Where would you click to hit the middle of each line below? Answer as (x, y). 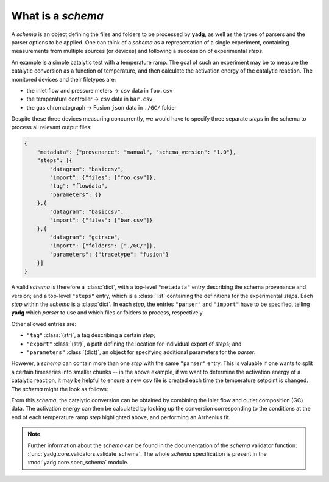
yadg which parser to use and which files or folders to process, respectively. (108, 313)
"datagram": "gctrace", (85, 237)
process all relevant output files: (51, 127)
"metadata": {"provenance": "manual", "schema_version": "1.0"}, (136, 152)
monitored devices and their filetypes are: (64, 79)
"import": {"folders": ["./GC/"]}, (103, 246)
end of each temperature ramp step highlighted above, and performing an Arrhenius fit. (121, 417)
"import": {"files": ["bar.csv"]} (101, 220)
